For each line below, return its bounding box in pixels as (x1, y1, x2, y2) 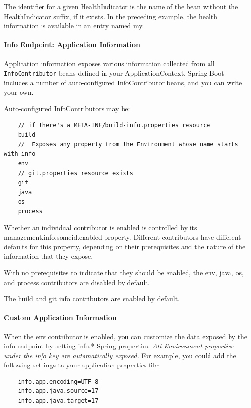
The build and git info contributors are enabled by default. (4, 293, 180, 304)
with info (4, 150, 36, 158)
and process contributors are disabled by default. (4, 277, 150, 287)
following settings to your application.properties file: (4, 360, 160, 370)
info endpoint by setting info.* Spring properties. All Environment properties (4, 341, 234, 351)
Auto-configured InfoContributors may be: (4, 103, 130, 114)
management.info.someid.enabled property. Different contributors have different (4, 232, 241, 242)
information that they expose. (4, 251, 93, 261)
